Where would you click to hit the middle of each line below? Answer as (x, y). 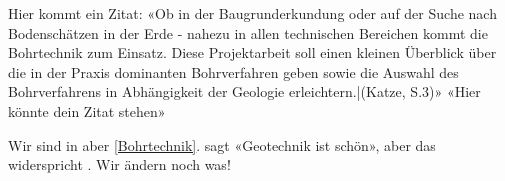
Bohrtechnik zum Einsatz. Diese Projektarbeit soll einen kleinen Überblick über (252, 52)
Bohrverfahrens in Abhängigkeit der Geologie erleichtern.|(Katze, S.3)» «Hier (244, 91)
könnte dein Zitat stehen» (87, 110)
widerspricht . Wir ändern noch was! (119, 164)
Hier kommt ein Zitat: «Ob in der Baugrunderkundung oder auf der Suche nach (252, 13)
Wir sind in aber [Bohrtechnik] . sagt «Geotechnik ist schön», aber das (222, 144)
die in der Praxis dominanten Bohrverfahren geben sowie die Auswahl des (233, 71)
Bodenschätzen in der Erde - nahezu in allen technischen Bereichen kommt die (248, 32)
